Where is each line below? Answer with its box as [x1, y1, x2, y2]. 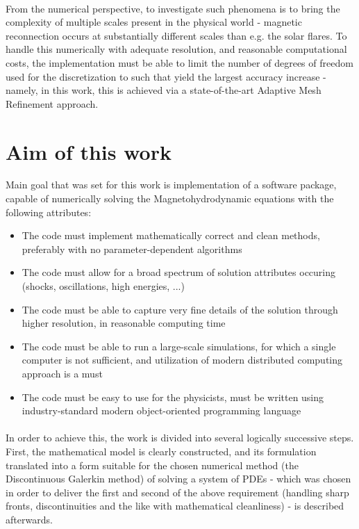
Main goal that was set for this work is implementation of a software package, [6, 177, 337, 192]
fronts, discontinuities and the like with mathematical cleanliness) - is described [6, 498, 344, 513]
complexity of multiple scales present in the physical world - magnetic [6, 15, 302, 29]
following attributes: [6, 204, 92, 219]
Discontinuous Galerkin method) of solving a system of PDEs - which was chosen [6, 471, 351, 486]
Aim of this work [6, 137, 172, 165]
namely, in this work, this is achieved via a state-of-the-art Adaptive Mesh [6, 83, 322, 97]
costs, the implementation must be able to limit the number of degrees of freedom [6, 55, 353, 70]
